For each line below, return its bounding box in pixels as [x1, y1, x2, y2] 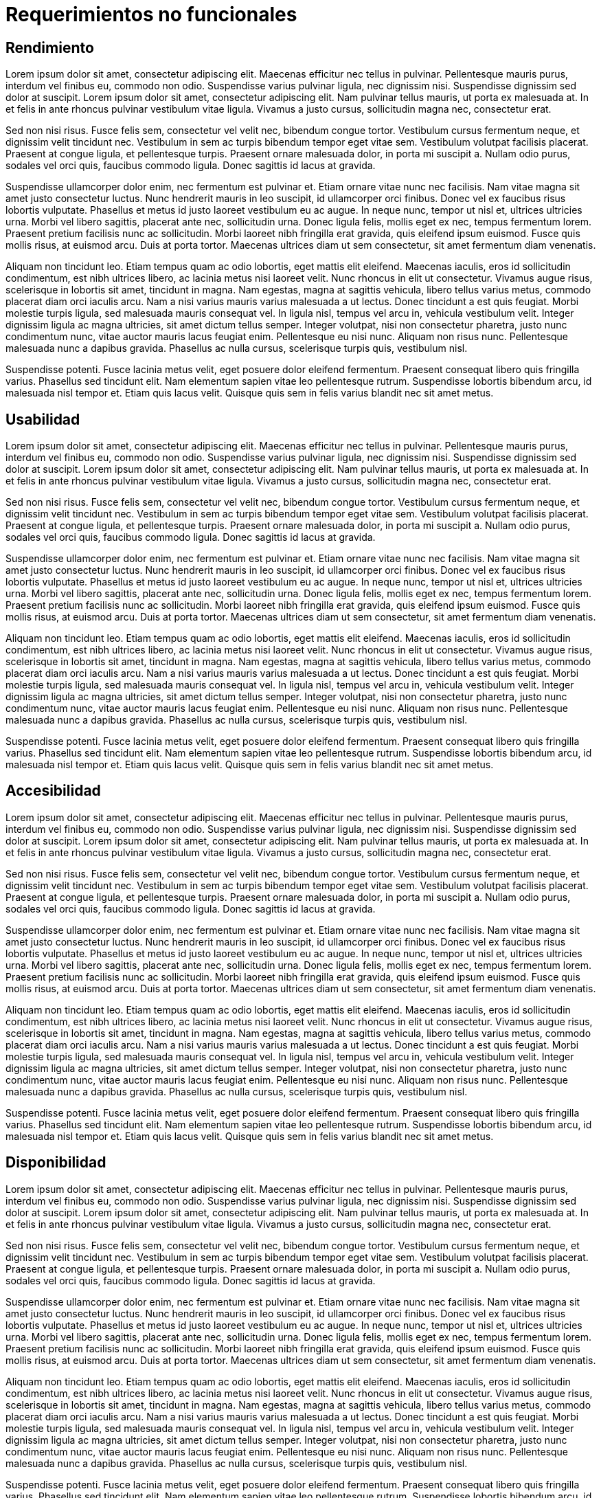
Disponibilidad [5, 1154, 106, 1172]
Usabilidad [5, 410, 80, 428]
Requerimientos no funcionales [5, 3, 297, 26]
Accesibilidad [5, 782, 101, 800]
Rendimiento [5, 38, 94, 56]
